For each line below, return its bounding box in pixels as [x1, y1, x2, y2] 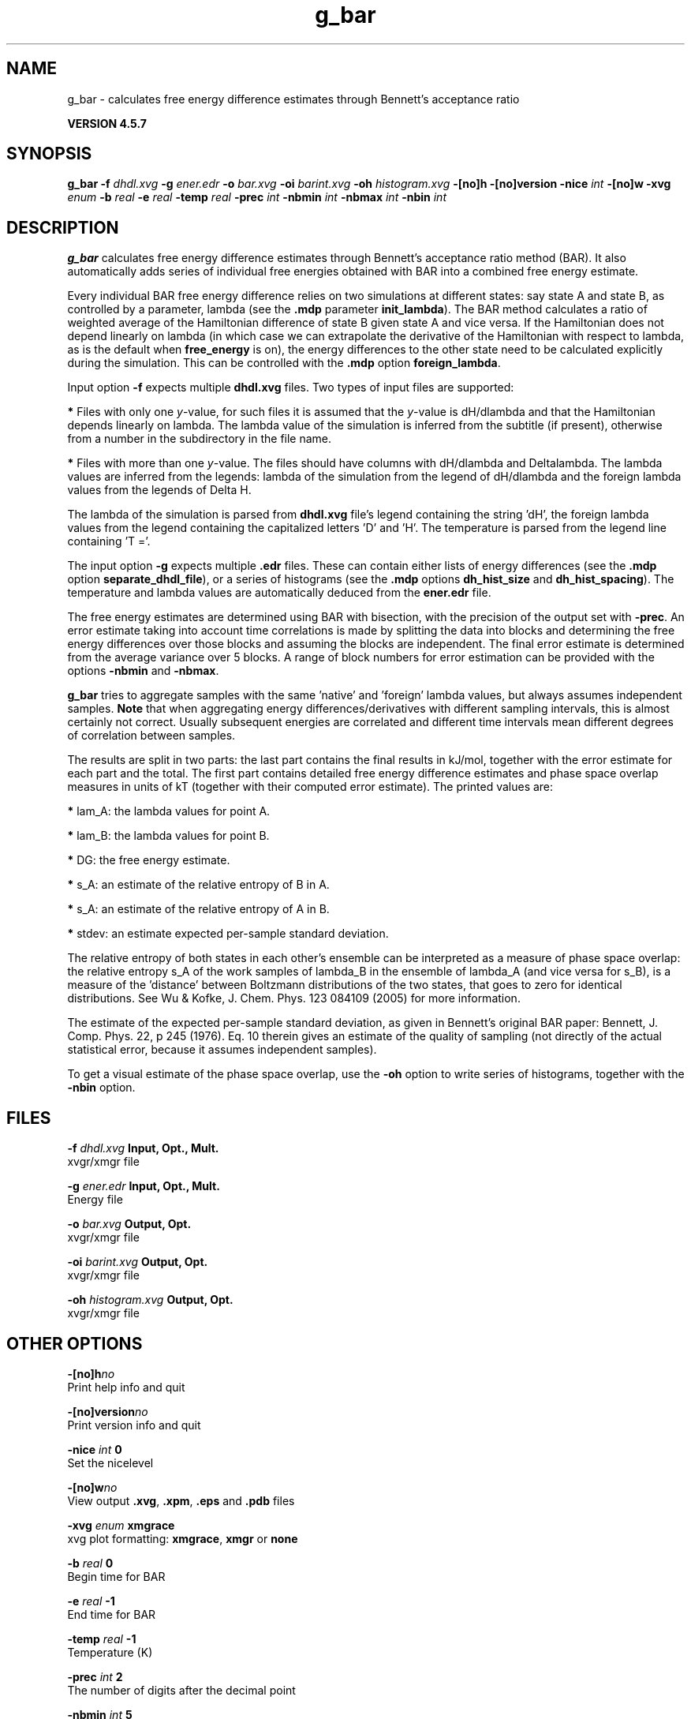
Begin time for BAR [67, 1569, 166, 1583]
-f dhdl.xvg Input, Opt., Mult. [67, 1141, 219, 1155]
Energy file [67, 1193, 123, 1207]
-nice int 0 [67, 1442, 122, 1456]
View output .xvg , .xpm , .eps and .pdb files [67, 1493, 295, 1507]
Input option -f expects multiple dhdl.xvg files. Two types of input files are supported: [67, 380, 514, 395]
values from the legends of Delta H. [67, 483, 252, 497]
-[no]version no [67, 1404, 148, 1418]
